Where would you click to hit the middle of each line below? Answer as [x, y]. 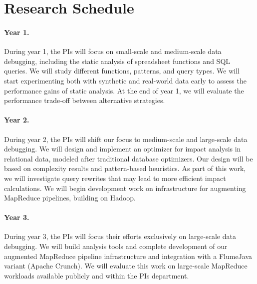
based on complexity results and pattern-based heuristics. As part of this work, [125, 168]
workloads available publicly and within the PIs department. [97, 275]
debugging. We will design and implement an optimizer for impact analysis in [123, 149]
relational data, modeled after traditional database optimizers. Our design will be [128, 158]
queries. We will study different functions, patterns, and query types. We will [122, 71]
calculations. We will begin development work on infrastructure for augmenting [125, 188]
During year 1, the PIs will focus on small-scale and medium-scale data [113, 51]
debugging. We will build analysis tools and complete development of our [116, 246]
